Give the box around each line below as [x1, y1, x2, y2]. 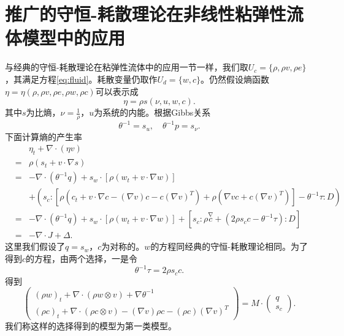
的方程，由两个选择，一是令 [26, 252, 138, 265]
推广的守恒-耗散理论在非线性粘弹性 [5, 1, 286, 26]
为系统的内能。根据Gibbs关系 [94, 106, 211, 119]
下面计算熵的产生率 [5, 130, 82, 143]
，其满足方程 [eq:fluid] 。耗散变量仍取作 [5, 72, 158, 85]
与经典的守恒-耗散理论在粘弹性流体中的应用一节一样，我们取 [5, 61, 248, 73]
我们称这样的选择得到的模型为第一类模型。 [5, 319, 177, 332]
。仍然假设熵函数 [200, 72, 269, 85]
